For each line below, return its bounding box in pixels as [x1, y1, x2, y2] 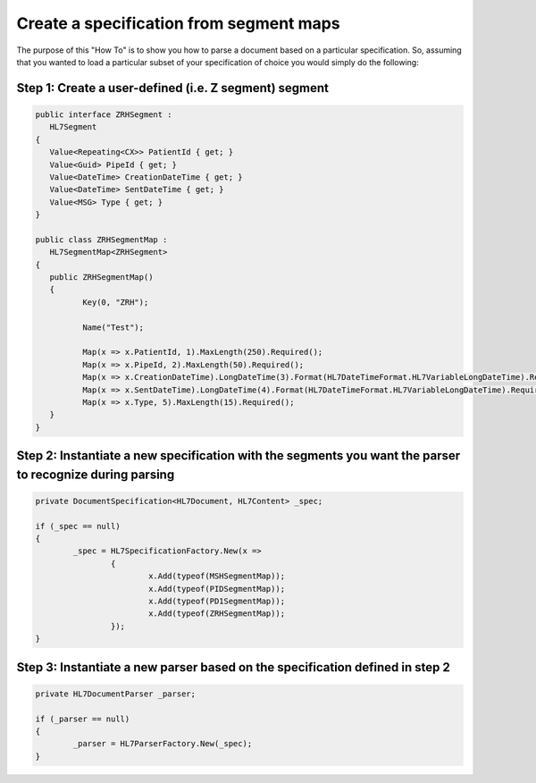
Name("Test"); [81, 322, 145, 333]
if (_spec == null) [35, 521, 121, 531]
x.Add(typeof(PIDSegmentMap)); [147, 584, 286, 594]
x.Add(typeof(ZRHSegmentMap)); [147, 609, 286, 619]
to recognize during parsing [16, 467, 175, 482]
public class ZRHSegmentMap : [35, 234, 168, 245]
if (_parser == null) [35, 713, 130, 724]
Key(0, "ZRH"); [81, 297, 149, 307]
